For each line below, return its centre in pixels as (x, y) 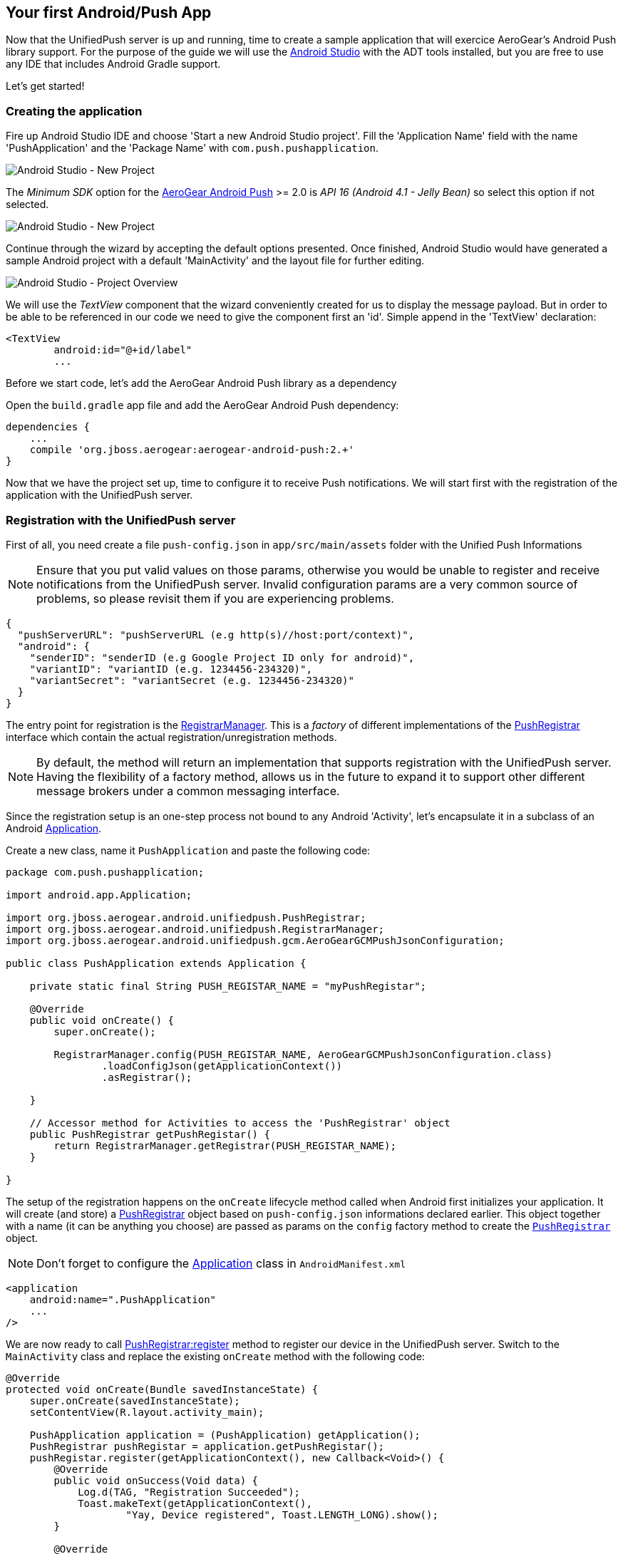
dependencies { (48, 427)
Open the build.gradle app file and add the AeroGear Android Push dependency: (202, 405)
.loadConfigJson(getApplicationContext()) (222, 1066)
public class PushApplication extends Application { (156, 963)
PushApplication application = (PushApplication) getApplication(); (225, 1435)
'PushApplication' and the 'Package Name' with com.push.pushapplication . (192, 148)
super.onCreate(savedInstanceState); (135, 1400)
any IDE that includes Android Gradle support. (113, 64)
